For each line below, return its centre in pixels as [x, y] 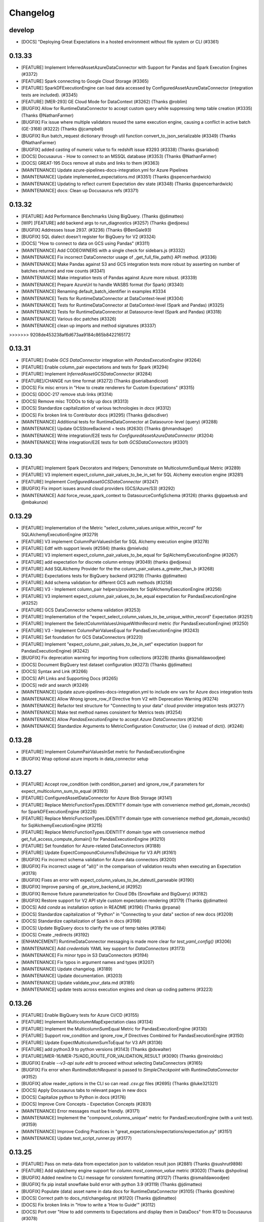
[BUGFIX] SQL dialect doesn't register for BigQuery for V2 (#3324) [88, 237]
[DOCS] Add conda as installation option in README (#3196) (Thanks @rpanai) [101, 907]
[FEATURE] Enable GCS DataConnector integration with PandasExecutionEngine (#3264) [111, 360]
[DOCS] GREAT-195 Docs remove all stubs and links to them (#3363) [90, 163]
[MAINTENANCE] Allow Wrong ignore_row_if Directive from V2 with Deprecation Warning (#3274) [120, 698]
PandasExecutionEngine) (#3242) [55, 651]
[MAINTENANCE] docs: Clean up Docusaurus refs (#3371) [80, 190]
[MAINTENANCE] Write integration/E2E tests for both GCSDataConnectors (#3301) [105, 442]
